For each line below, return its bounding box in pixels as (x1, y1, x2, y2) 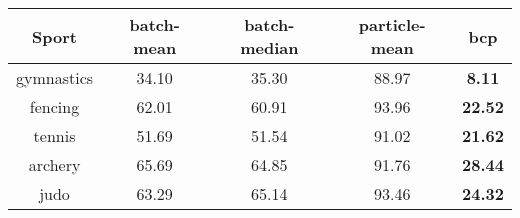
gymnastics (16, 66, 94, 89)
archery (28, 153, 81, 176)
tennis (33, 124, 76, 147)
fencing (29, 95, 80, 118)
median (240, 36, 299, 59)
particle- (358, 13, 426, 36)
